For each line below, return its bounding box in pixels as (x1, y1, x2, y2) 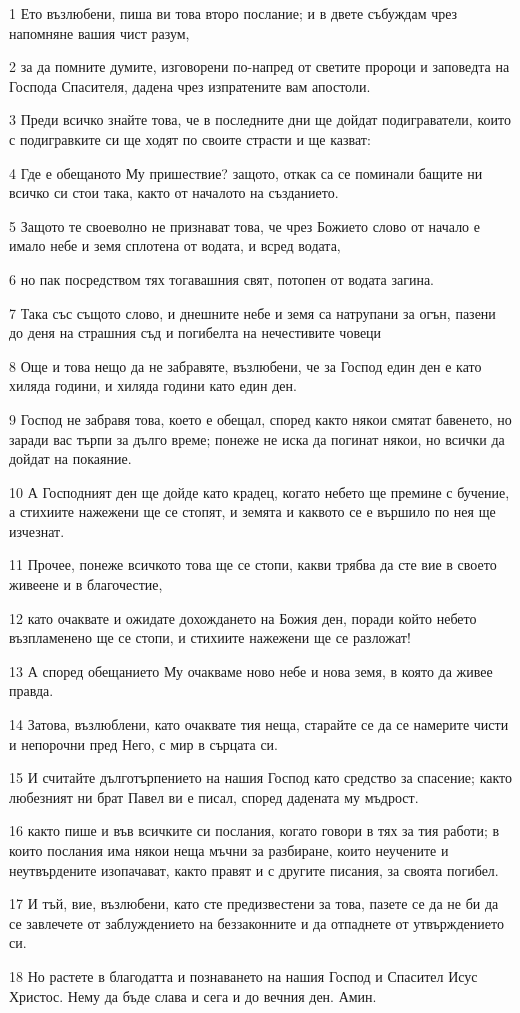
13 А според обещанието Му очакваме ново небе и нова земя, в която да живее (9, 660, 493, 681)
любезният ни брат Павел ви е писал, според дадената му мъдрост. (9, 786, 419, 807)
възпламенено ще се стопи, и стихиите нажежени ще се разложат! (9, 627, 411, 648)
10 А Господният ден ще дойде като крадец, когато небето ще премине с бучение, (9, 481, 510, 502)
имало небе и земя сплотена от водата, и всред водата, (9, 235, 341, 256)
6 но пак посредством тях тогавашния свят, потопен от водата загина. (9, 268, 435, 289)
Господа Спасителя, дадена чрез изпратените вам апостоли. (9, 75, 371, 96)
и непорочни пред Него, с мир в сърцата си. (9, 733, 278, 754)
